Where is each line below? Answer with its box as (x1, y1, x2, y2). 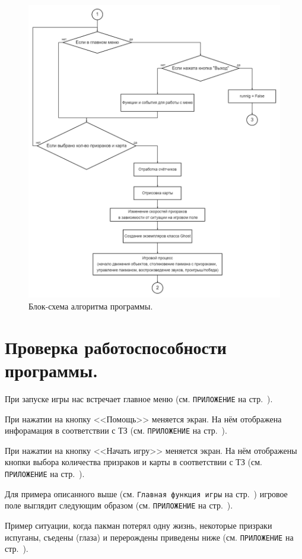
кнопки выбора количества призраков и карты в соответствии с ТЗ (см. (5, 456, 262, 468)
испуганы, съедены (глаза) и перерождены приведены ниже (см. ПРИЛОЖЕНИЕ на (5, 530, 294, 543)
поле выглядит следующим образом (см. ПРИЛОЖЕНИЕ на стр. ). (5, 499, 233, 511)
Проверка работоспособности (5, 334, 227, 359)
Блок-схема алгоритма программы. (28, 299, 153, 312)
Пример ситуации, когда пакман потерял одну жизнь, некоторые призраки (5, 519, 272, 531)
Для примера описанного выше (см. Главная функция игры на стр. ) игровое (5, 487, 288, 500)
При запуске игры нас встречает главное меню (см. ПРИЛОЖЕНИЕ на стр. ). (5, 392, 273, 405)
